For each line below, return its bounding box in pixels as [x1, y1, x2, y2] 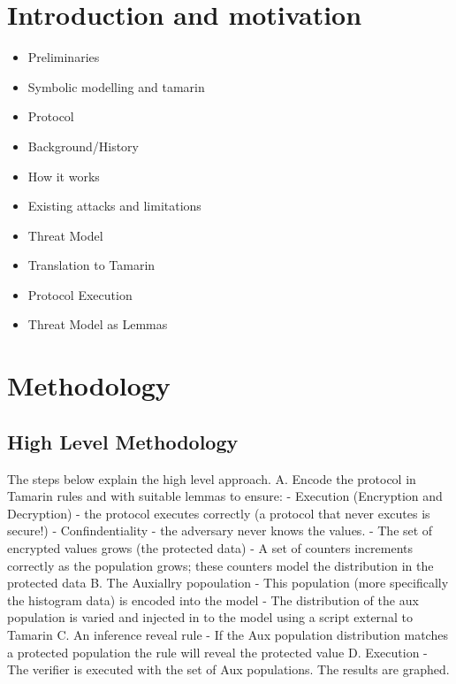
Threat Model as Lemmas [27, 315, 168, 334]
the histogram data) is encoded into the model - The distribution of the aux [7, 590, 419, 609]
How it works [27, 166, 100, 185]
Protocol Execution [27, 285, 133, 304]
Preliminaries [27, 48, 100, 66]
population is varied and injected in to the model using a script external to [7, 608, 413, 626]
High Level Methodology [7, 427, 239, 455]
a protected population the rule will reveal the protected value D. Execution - [7, 642, 428, 661]
